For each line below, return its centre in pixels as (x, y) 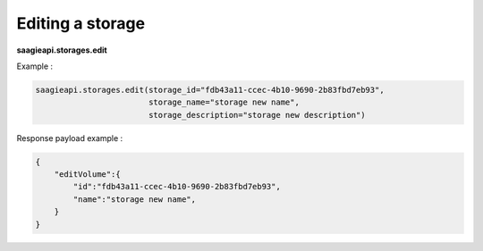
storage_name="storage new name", (224, 102)
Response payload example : (70, 138)
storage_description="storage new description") (257, 115)
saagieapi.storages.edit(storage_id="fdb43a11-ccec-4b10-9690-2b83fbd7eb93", (210, 90)
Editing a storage (81, 23)
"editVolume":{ (87, 175)
